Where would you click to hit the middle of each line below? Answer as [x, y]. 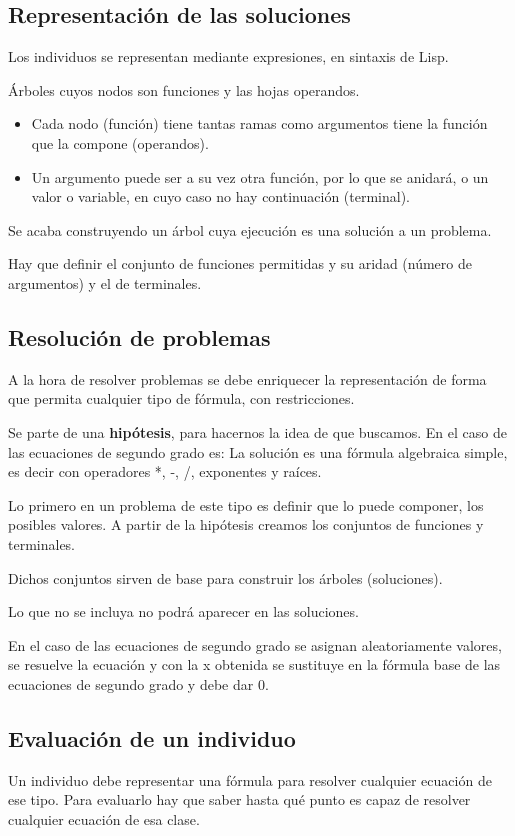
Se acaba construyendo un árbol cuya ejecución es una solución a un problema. [250, 229]
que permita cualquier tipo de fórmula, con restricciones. [181, 398]
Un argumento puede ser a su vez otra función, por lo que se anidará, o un [260, 176]
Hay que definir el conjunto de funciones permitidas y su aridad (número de [240, 263]
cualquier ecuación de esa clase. [104, 818]
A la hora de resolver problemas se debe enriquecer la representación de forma [247, 378]
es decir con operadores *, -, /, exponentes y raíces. [165, 471]
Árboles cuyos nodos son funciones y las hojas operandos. [184, 89]
